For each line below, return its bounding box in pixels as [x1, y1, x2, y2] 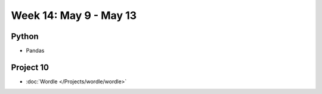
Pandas [26, 47, 45, 54]
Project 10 [11, 62, 49, 72]
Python [11, 31, 39, 41]
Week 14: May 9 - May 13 [11, 9, 137, 22]
